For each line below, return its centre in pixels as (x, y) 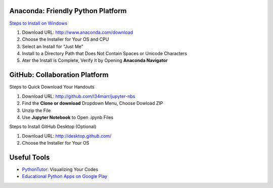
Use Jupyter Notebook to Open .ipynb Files (68, 117)
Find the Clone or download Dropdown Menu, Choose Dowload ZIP (93, 103)
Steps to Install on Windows (38, 23)
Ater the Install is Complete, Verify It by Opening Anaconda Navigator (95, 60)
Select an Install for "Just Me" (53, 46)
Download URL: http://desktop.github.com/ (67, 136)
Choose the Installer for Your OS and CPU (65, 39)
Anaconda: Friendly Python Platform (68, 11)
